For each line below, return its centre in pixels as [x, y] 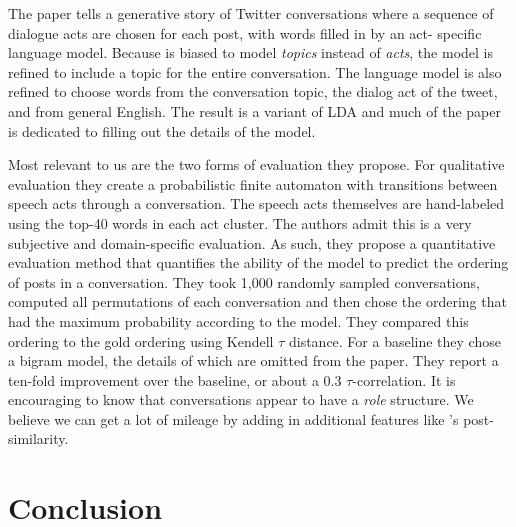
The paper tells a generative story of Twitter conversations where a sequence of [251, 13]
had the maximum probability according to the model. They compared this [238, 320]
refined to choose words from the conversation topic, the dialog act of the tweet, [253, 91]
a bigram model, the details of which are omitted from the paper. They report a [253, 360]
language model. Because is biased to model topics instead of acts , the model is [250, 52]
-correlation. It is [404, 379]
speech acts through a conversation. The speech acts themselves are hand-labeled [256, 203]
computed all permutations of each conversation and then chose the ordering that [257, 301]
